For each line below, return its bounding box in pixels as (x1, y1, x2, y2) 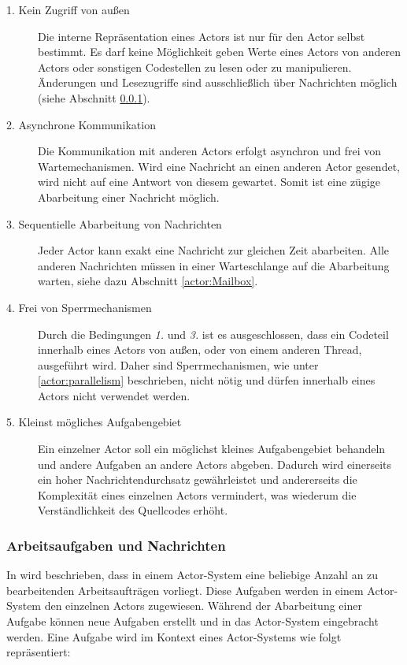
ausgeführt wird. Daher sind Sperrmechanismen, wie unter (38, 356, 319, 373)
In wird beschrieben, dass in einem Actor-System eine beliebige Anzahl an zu (6, 567, 379, 583)
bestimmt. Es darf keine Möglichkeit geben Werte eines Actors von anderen (38, 43, 401, 60)
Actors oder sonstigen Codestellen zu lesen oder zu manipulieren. (38, 58, 352, 75)
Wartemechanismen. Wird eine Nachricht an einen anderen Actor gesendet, (38, 158, 400, 174)
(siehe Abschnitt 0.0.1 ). (38, 89, 150, 106)
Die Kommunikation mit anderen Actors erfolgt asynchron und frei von (38, 143, 382, 159)
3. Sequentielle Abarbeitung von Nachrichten (6, 215, 222, 232)
